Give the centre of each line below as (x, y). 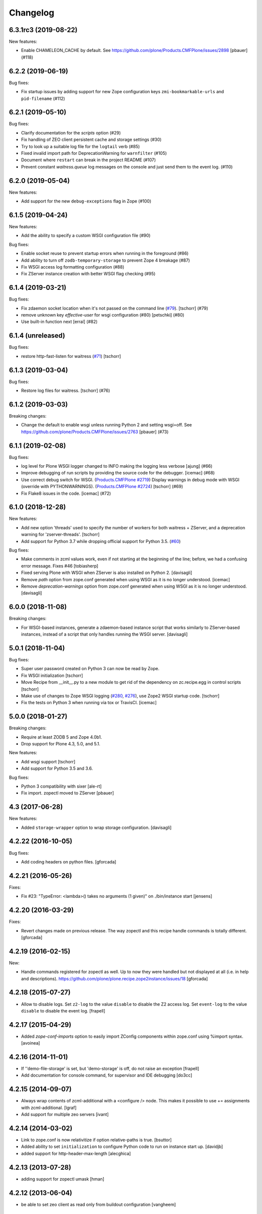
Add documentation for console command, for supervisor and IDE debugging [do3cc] (107, 1075)
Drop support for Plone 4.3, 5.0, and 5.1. (61, 743)
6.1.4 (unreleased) (37, 336)
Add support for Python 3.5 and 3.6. (57, 768)
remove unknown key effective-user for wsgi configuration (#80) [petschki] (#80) (103, 315)
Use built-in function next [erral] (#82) (59, 322)
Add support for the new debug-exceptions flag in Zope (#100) (86, 201)
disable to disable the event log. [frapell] (63, 1011)
